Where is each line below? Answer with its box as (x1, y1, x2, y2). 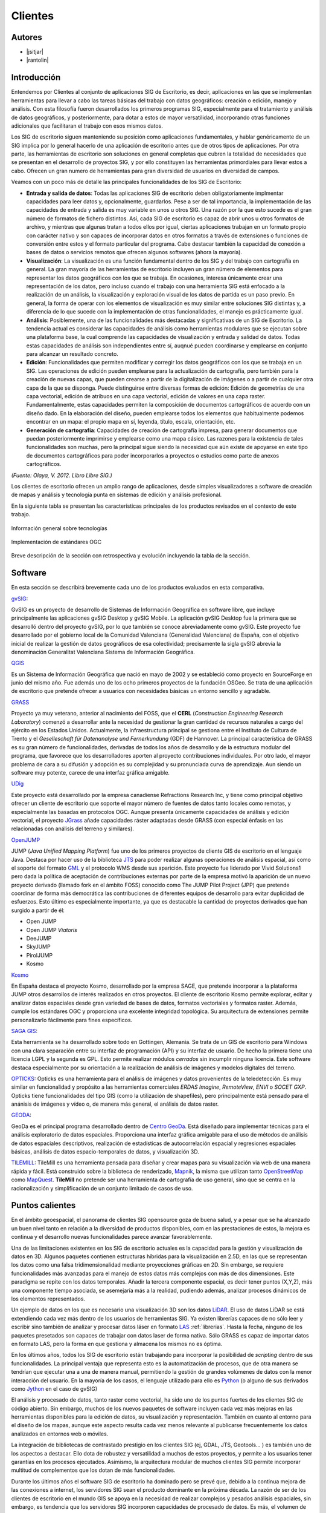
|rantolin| (26, 56, 49, 64)
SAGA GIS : (11, 1027, 38, 1034)
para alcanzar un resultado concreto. (26, 350, 119, 358)
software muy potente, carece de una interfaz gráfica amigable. (11, 769, 170, 776)
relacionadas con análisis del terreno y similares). (11, 825, 134, 832)
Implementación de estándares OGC (11, 538, 102, 545)
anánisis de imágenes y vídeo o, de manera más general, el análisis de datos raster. (11, 1100, 219, 1108)
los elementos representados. (11, 1295, 86, 1302)
